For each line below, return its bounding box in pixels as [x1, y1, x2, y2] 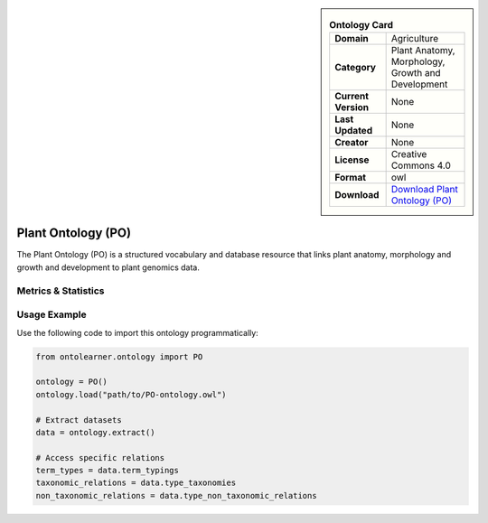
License [334, 154, 370, 166]
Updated [334, 125, 373, 137]
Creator [334, 136, 369, 149]
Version [334, 101, 370, 114]
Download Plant [390, 183, 458, 196]
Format [334, 172, 366, 184]
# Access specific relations [35, 453, 165, 462]
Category [334, 61, 377, 74]
